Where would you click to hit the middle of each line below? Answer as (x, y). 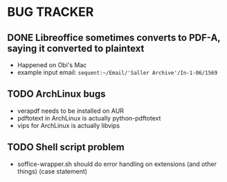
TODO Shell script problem (66, 147)
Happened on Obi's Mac (52, 65)
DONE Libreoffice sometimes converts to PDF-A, (114, 38)
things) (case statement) (52, 171)
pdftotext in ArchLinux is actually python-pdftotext (89, 118)
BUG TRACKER (51, 12)
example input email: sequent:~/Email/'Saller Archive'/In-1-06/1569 (117, 72)
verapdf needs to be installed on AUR (71, 111)
